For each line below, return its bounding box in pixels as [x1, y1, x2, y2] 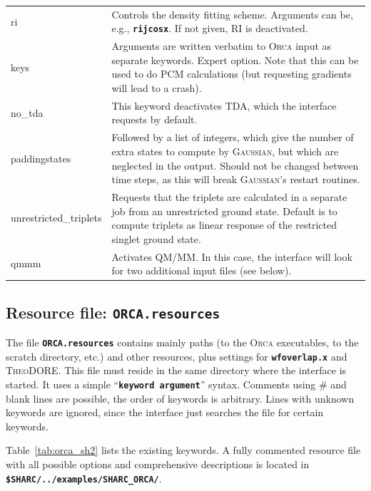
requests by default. [111, 112, 198, 127]
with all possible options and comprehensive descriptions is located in [6, 456, 310, 471]
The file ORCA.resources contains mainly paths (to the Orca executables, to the [6, 335, 359, 350]
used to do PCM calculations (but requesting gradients [111, 66, 352, 81]
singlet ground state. [111, 231, 201, 246]
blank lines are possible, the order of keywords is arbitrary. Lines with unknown [6, 391, 355, 405]
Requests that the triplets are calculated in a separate [111, 189, 347, 204]
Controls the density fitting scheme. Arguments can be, [111, 6, 353, 21]
